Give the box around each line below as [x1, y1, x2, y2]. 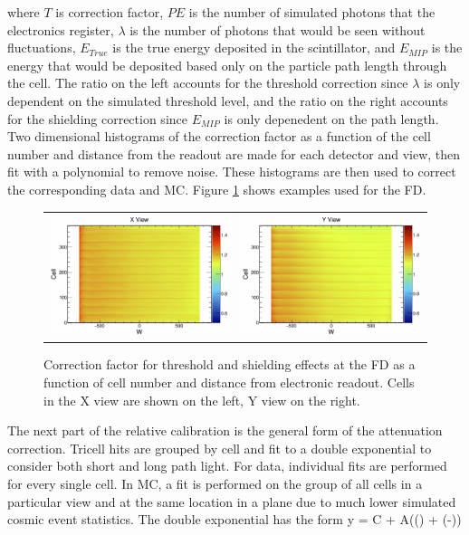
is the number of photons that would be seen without [129, 20, 426, 39]
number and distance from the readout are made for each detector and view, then [7, 144, 461, 163]
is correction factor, [55, 3, 164, 21]
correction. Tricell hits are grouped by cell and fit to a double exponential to [7, 438, 432, 457]
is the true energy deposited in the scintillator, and [112, 38, 396, 57]
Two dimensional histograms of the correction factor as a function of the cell [7, 127, 431, 146]
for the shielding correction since [7, 109, 187, 128]
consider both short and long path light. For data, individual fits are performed [7, 456, 447, 475]
